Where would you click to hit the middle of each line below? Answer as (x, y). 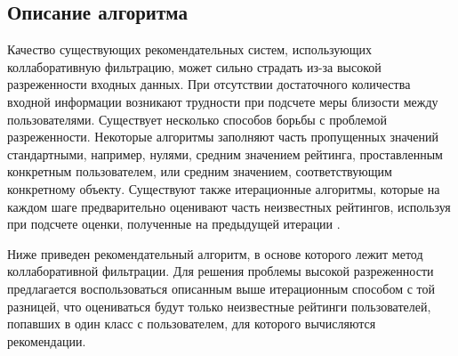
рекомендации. (47, 340)
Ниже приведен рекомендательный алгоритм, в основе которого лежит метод (215, 253)
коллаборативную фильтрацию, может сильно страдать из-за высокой (194, 66)
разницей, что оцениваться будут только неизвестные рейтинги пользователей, (219, 306)
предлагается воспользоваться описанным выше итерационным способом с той (221, 288)
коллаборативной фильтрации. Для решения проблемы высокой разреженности (221, 271)
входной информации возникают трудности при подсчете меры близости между (223, 101)
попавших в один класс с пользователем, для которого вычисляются (192, 324)
